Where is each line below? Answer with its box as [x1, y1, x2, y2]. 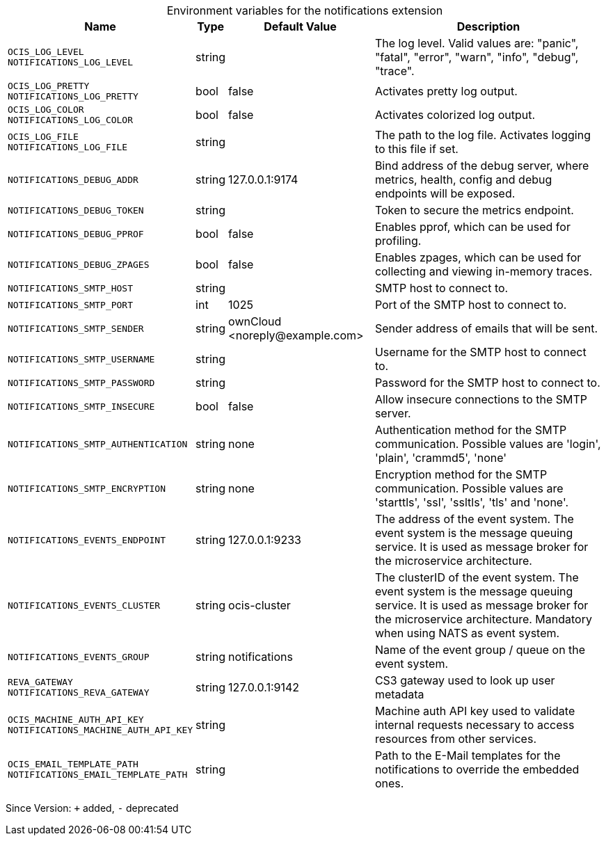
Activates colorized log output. [374, 108, 536, 122]
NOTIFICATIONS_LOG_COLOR [8, 115, 134, 125]
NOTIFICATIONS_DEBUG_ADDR [8, 174, 138, 185]
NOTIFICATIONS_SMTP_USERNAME [8, 353, 155, 365]
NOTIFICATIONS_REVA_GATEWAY [8, 687, 150, 698]
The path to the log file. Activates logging [374, 128, 591, 142]
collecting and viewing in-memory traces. [374, 264, 593, 278]
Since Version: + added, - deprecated [6, 802, 179, 814]
